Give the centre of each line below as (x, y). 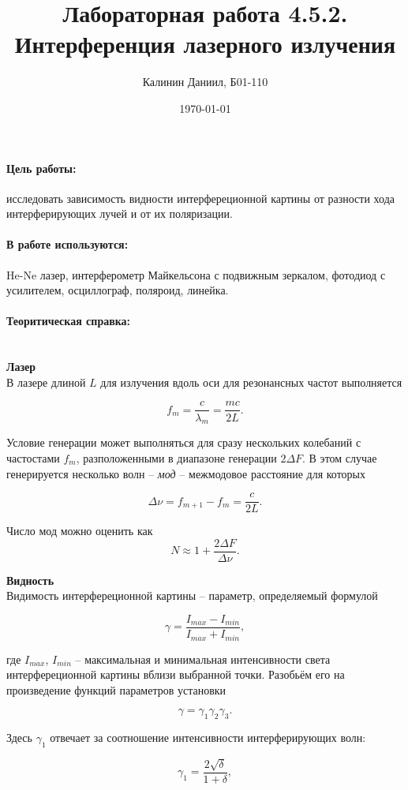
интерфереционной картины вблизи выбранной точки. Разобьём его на (176, 674)
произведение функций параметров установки (116, 689)
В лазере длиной (46, 382)
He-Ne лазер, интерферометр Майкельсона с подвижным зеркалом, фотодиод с (196, 274)
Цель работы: (41, 168)
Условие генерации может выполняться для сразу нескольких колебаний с (184, 442)
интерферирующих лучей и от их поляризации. (120, 213)
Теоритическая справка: (69, 321)
